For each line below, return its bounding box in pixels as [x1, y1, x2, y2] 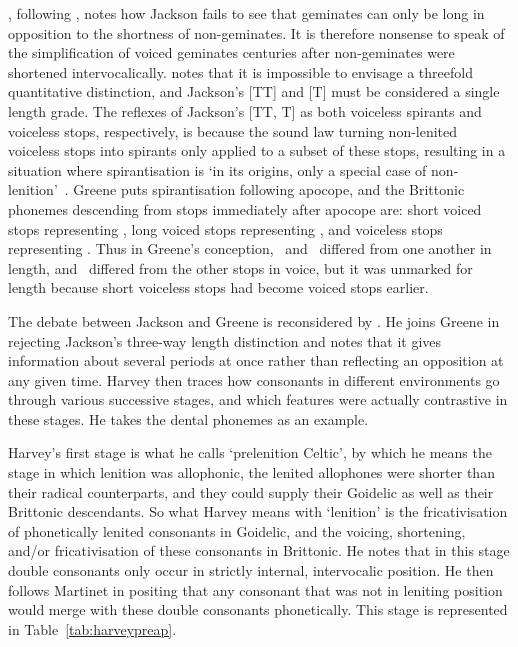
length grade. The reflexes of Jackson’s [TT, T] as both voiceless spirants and [8, 100, 482, 121]
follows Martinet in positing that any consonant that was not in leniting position [8, 579, 503, 600]
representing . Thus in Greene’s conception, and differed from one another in [8, 238, 492, 259]
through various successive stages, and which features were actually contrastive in [8, 389, 508, 410]
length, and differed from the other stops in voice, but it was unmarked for [8, 257, 473, 278]
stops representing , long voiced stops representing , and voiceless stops [8, 218, 443, 239]
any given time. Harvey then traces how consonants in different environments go [8, 369, 500, 390]
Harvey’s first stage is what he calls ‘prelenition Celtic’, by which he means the [8, 442, 492, 463]
